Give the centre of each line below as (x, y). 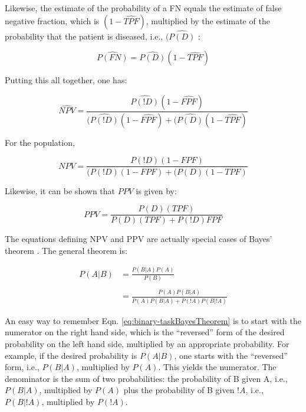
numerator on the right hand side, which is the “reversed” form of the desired (145, 332)
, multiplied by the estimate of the (208, 20)
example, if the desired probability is (71, 355)
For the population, (40, 142)
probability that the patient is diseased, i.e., (84, 36)
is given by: (156, 190)
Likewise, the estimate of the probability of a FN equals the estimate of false (143, 8)
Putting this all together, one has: (66, 80)
